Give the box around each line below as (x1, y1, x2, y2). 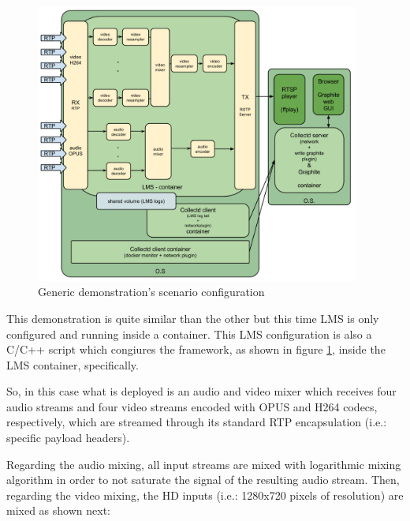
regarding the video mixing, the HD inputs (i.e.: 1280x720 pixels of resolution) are (6, 486, 404, 503)
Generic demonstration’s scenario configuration (38, 283, 265, 300)
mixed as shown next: (6, 502, 110, 519)
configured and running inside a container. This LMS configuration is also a (6, 325, 372, 342)
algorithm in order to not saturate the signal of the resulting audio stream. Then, (6, 471, 400, 488)
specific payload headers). (6, 429, 130, 446)
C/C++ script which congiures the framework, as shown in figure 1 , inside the (6, 341, 386, 358)
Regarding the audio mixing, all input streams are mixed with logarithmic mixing (6, 455, 401, 472)
